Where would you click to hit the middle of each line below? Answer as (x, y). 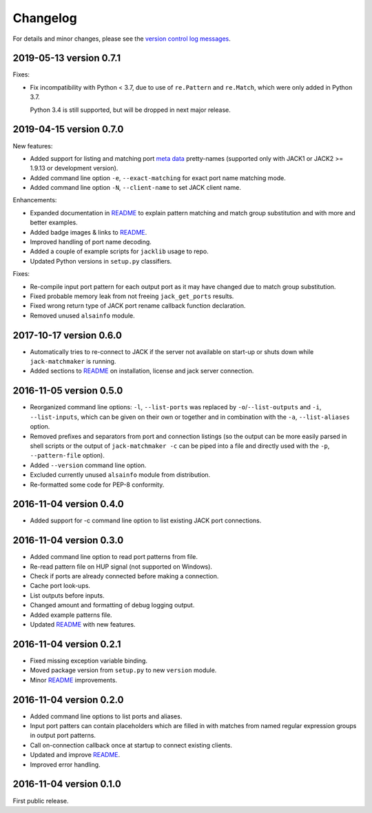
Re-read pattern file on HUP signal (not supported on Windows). (121, 567)
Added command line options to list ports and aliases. (106, 716)
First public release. (41, 801)
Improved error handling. (65, 764)
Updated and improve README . (75, 755)
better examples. (54, 223)
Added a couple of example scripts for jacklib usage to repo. (120, 251)
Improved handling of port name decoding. (91, 242)
